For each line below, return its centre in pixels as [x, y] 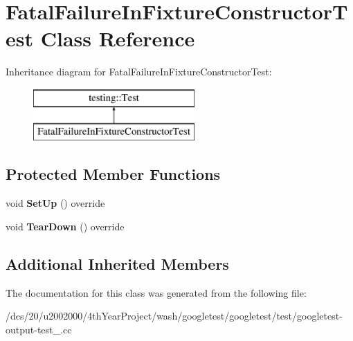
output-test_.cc [39, 329]
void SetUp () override [55, 203]
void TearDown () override [65, 226]
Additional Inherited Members [117, 263]
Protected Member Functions [113, 174]
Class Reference [118, 38]
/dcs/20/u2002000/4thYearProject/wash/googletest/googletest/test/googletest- [174, 316]
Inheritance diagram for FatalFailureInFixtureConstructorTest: [139, 72]
